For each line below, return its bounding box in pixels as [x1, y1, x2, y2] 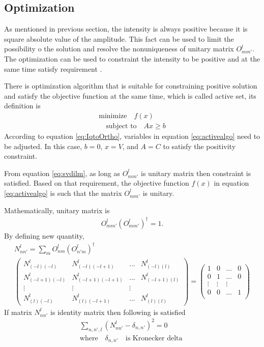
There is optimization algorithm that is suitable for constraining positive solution [4, 80, 257, 91]
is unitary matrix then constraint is [141, 167, 251, 178]
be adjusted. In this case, [4, 140, 82, 151]
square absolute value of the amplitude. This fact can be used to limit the [4, 33, 234, 44]
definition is [4, 100, 41, 111]
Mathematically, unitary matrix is [4, 205, 110, 215]
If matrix [4, 306, 32, 317]
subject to [106, 123, 137, 130]
